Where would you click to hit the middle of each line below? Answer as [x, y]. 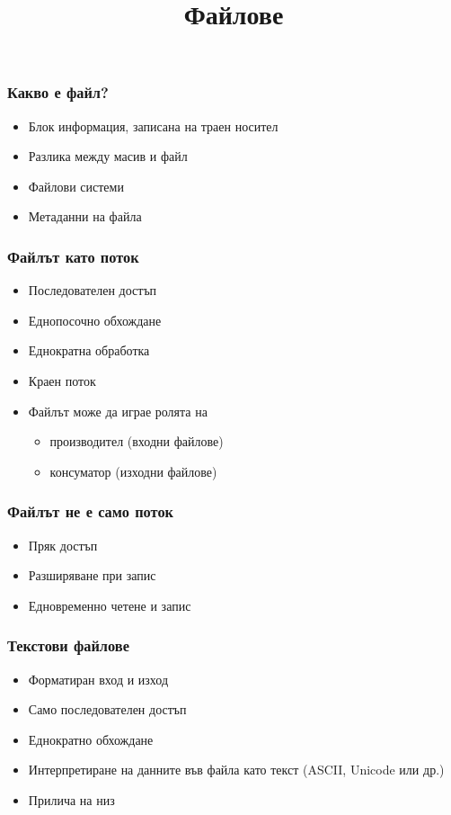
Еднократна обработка [89, 350]
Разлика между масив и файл [108, 156]
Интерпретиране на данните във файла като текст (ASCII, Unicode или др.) [236, 770]
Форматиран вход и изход [98, 679]
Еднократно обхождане [91, 739]
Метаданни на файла [85, 216]
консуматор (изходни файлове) [133, 471]
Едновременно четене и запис [110, 605]
